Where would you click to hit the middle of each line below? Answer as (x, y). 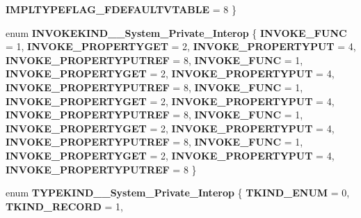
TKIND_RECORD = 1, (64, 206)
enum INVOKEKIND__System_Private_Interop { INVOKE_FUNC (176, 32)
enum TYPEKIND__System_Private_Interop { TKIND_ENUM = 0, (178, 193)
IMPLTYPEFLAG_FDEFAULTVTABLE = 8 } (121, 9)
